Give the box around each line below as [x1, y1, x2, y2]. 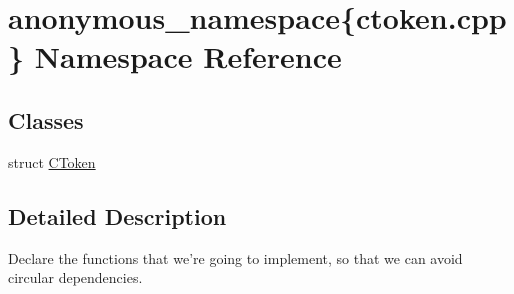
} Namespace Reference [8, 36, 342, 77]
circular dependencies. [8, 267, 143, 288]
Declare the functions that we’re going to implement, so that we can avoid [8, 247, 463, 268]
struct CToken [8, 151, 96, 172]
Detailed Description [8, 200, 227, 231]
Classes [8, 104, 84, 135]
